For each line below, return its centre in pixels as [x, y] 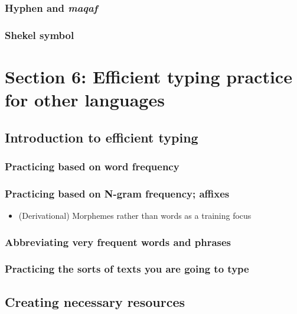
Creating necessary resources [95, 301]
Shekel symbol [40, 35]
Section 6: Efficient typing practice [148, 76]
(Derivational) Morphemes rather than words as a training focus [135, 216]
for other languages [85, 100]
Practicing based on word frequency [92, 166]
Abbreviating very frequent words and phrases [118, 242]
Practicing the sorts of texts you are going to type [127, 269]
